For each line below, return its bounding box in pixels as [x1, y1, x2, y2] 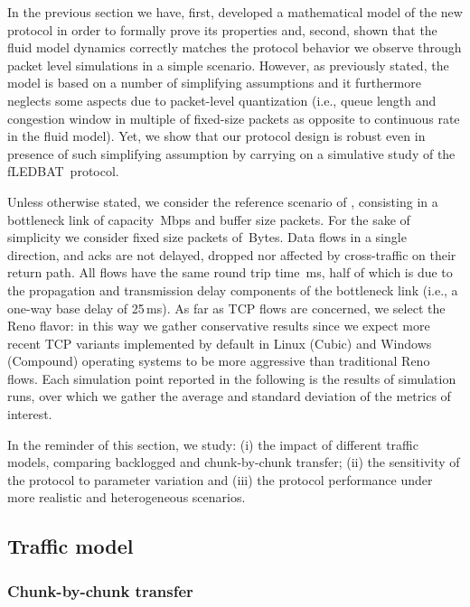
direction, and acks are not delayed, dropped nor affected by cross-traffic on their [7, 245, 456, 264]
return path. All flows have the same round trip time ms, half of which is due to [7, 263, 453, 282]
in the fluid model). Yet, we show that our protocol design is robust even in [7, 126, 426, 145]
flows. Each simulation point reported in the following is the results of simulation [7, 369, 456, 388]
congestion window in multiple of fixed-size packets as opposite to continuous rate [7, 108, 460, 127]
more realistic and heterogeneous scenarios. [7, 488, 246, 507]
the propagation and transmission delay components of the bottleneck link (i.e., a [7, 280, 458, 299]
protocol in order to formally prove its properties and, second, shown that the [7, 20, 437, 39]
